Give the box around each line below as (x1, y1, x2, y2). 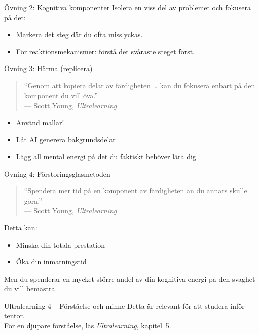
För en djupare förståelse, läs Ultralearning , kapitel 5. (4, 320, 171, 331)
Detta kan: (4, 222, 38, 232)
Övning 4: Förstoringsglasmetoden (4, 168, 110, 179)
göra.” (24, 195, 42, 206)
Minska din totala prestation (16, 239, 105, 250)
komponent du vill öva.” (24, 90, 98, 101)
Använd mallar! (16, 117, 64, 127)
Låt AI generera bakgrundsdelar (16, 134, 116, 145)
